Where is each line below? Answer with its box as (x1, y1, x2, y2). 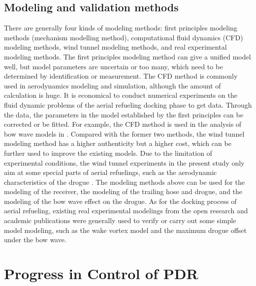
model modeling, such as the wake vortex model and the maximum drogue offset (4, 225, 247, 235)
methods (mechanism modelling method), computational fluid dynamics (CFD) (4, 32, 243, 42)
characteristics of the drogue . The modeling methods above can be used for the (4, 176, 245, 187)
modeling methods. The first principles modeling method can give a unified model (4, 51, 251, 61)
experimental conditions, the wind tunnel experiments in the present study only (4, 157, 245, 168)
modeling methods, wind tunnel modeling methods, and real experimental (4, 42, 227, 52)
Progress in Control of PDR (4, 263, 198, 284)
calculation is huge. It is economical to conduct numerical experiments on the (4, 90, 237, 100)
